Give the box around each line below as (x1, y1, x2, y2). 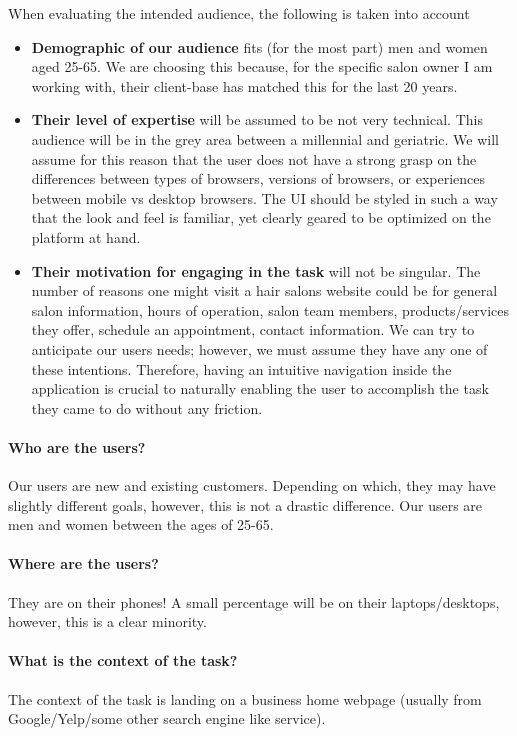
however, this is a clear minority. (8, 611, 207, 632)
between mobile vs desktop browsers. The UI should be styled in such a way (31, 187, 498, 208)
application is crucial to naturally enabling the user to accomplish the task (31, 378, 489, 399)
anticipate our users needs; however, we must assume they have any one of (31, 338, 488, 359)
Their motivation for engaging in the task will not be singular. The (31, 260, 481, 281)
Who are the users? (8, 436, 146, 457)
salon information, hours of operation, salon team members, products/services (31, 299, 509, 320)
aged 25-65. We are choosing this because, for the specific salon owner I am (31, 56, 493, 77)
